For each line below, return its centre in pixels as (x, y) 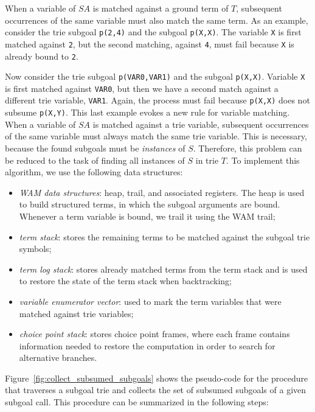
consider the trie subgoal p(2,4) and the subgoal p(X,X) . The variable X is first (153, 32)
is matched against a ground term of (161, 8)
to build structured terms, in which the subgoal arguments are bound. (150, 204)
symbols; (35, 249)
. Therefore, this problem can (247, 148)
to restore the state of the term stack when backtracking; (125, 281)
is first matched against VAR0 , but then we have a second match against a (142, 88)
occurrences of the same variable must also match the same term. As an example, (157, 20)
